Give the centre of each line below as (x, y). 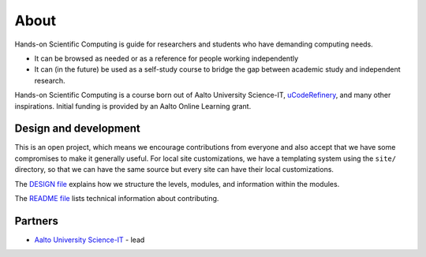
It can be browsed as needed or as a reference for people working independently (166, 58)
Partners (37, 221)
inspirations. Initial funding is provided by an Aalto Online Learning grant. (133, 106)
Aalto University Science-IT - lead (90, 240)
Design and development (78, 129)
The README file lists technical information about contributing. (117, 198)
